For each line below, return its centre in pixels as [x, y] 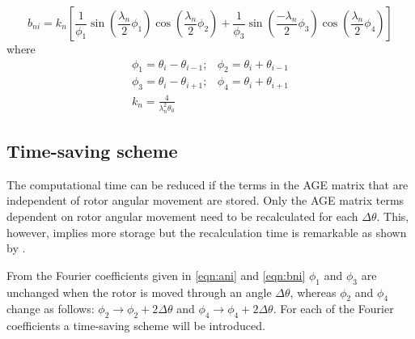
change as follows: [51, 309]
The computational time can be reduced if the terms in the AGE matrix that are [207, 184]
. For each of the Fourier [333, 309]
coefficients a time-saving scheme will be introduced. [136, 326]
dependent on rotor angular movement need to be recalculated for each [182, 216]
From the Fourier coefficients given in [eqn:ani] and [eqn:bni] [156, 275]
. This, [393, 216]
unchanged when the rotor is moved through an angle [139, 292]
